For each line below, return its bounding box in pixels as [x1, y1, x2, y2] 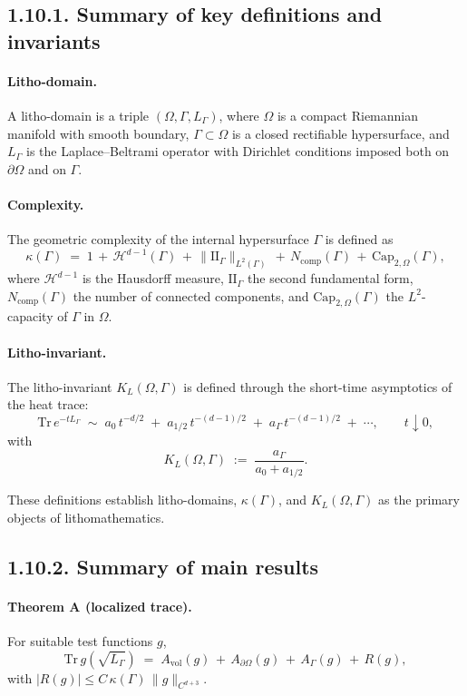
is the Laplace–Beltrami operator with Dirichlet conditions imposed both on [26, 142, 450, 161]
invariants [7, 26, 101, 54]
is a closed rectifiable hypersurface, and [231, 123, 450, 142]
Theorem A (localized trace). [7, 596, 192, 615]
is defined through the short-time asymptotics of [183, 377, 452, 396]
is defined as [325, 230, 394, 249]
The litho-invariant [7, 377, 112, 396]
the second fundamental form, [248, 269, 413, 288]
